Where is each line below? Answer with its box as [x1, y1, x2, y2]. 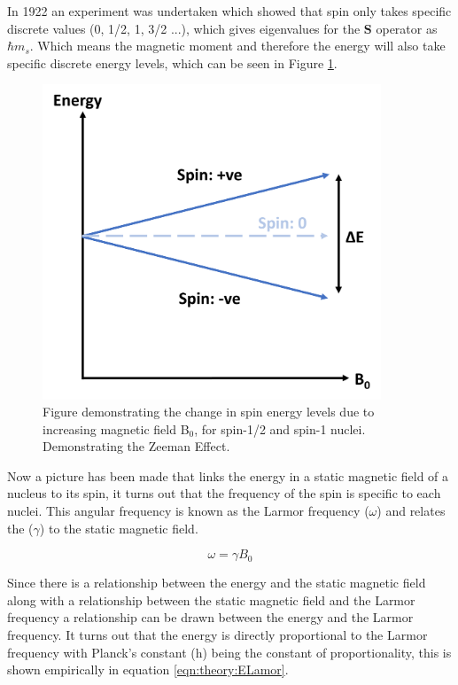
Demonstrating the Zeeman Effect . [43, 437, 230, 455]
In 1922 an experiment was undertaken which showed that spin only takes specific [7, 2, 452, 19]
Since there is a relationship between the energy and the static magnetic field [7, 573, 426, 592]
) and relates [376, 502, 446, 520]
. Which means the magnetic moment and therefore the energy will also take [29, 36, 446, 55]
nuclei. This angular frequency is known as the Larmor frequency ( [7, 502, 369, 520]
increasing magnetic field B [43, 419, 190, 438]
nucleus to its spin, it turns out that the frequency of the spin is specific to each [7, 484, 441, 502]
